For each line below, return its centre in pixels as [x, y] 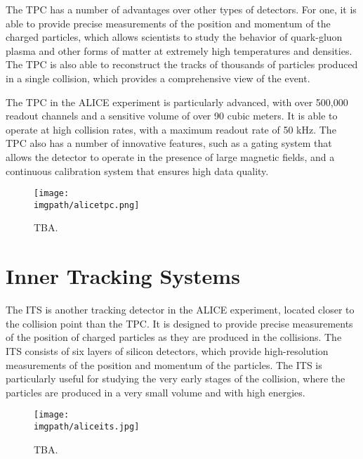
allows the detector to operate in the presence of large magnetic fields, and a [170, 156]
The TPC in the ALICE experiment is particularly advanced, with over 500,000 [177, 102]
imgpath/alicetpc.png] [87, 205]
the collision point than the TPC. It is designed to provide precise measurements [179, 323]
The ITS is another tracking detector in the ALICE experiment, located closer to [180, 310]
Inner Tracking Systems [123, 276]
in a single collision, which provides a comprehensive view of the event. [158, 78]
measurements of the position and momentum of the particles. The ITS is [164, 364]
